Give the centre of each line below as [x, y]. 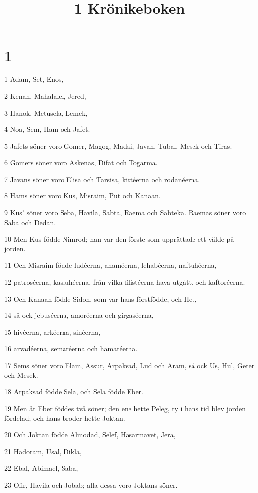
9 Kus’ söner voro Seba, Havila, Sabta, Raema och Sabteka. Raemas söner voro [125, 213]
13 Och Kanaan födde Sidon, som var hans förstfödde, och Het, [101, 298]
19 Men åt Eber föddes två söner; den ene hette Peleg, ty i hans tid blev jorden [125, 408]
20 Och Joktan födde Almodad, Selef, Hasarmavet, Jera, [90, 434]
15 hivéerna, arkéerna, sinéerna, [53, 332]
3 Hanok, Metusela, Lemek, [46, 112]
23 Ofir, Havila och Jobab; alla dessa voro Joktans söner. [91, 484]
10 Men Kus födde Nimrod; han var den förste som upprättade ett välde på [119, 239]
